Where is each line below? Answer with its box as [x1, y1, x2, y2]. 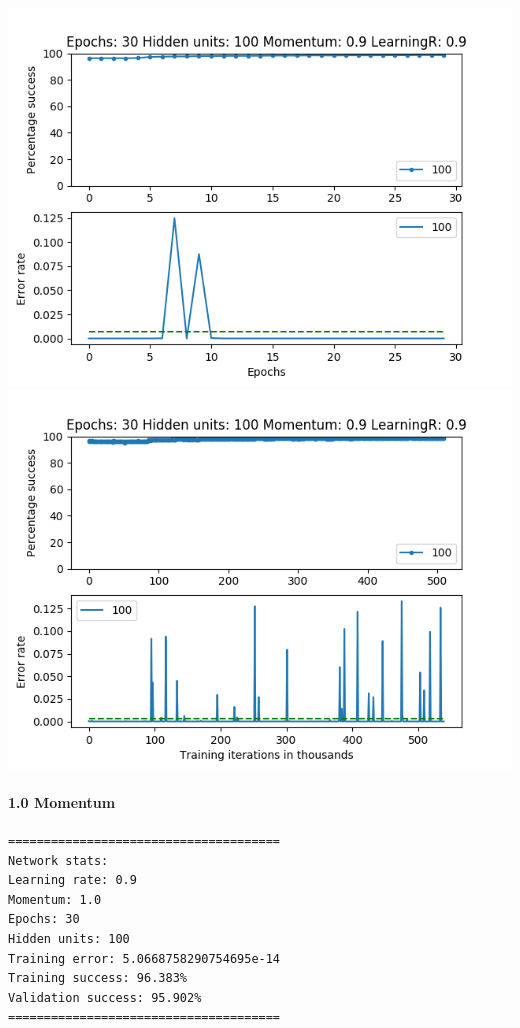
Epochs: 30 [8, 912, 80, 927]
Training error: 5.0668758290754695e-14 [8, 951, 281, 966]
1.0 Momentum [8, 791, 116, 812]
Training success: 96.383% [8, 971, 187, 986]
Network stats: [8, 853, 109, 868]
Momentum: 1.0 [8, 892, 102, 907]
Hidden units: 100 [8, 931, 130, 946]
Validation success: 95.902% [8, 990, 202, 1005]
